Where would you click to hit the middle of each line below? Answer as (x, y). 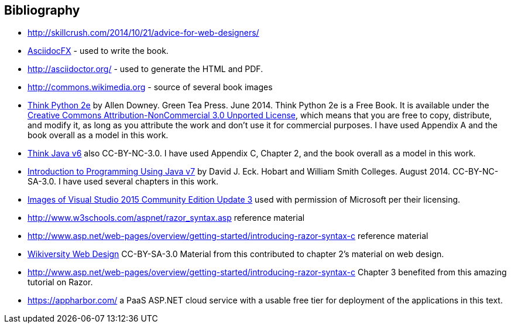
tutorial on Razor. (60, 282)
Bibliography (42, 10)
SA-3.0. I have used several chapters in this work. (123, 182)
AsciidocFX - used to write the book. (98, 51)
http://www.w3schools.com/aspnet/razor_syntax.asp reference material (166, 218)
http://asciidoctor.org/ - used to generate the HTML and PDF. (145, 69)
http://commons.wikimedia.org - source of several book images (150, 87)
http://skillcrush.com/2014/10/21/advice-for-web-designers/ (143, 33)
